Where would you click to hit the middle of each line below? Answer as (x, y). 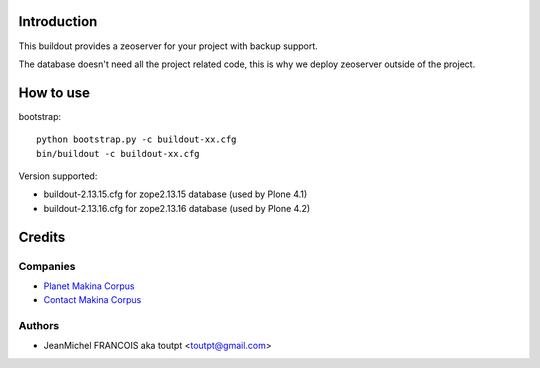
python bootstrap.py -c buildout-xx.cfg (136, 139)
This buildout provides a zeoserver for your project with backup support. (168, 46)
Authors (39, 326)
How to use (54, 92)
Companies (47, 266)
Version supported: (58, 176)
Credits (42, 236)
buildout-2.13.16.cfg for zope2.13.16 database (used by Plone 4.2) (177, 208)
